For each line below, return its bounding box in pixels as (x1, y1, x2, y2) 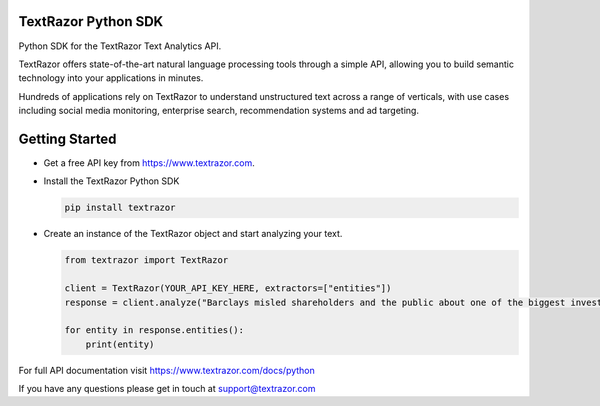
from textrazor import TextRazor (64, 255, 229, 266)
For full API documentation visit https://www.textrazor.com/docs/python (18, 364, 315, 376)
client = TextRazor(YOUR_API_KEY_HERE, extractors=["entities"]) (64, 283, 392, 294)
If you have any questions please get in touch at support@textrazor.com (18, 383, 316, 395)
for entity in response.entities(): (64, 325, 245, 336)
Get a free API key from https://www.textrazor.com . (43, 156, 255, 169)
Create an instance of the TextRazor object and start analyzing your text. (43, 228, 343, 240)
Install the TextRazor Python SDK (43, 175, 180, 187)
